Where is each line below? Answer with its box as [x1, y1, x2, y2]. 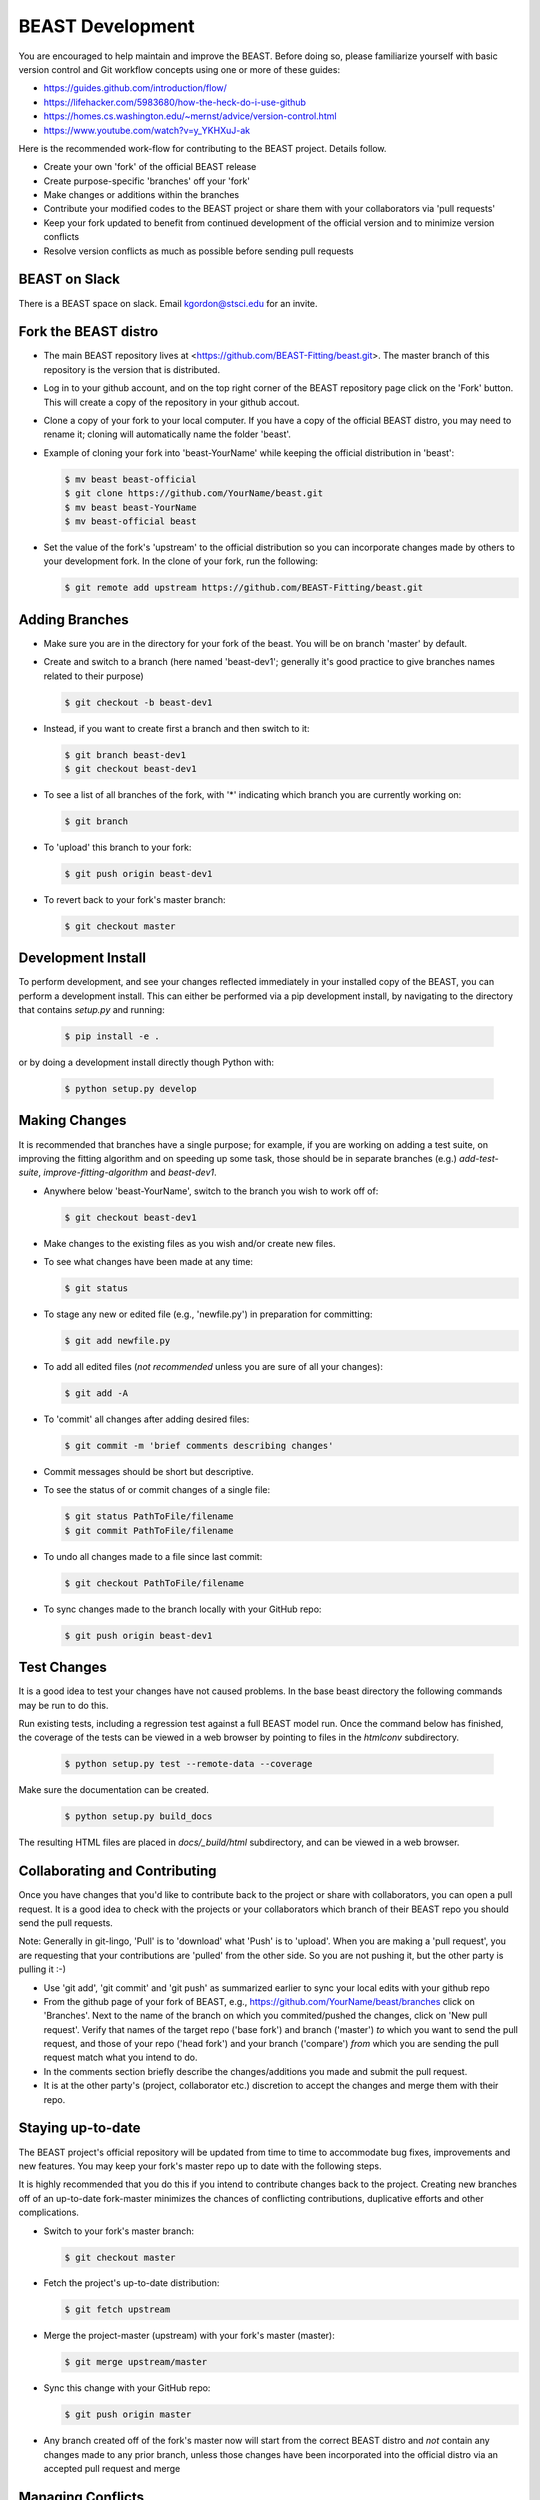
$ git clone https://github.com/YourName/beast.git [64, 488, 324, 499]
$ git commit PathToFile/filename [64, 1525, 234, 1536]
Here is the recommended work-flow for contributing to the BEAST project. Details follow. [18, 142, 387, 154]
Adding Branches [18, 611, 129, 628]
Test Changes [18, 1659, 107, 1676]
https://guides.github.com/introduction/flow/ [43, 82, 227, 94]
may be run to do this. [18, 1699, 109, 1711]
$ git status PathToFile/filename [64, 1511, 234, 1522]
